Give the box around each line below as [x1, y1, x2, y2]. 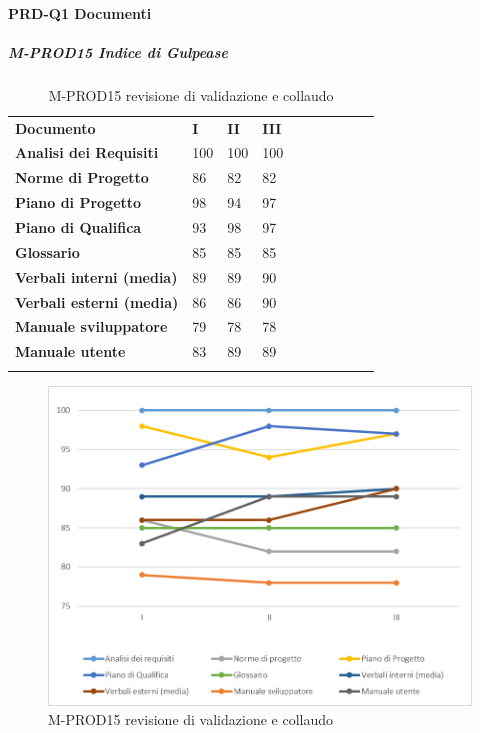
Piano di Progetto [15, 192, 142, 213]
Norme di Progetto [15, 167, 149, 188]
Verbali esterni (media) [15, 291, 179, 312]
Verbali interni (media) [15, 266, 178, 287]
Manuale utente [15, 341, 126, 362]
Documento [15, 117, 96, 138]
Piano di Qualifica [15, 216, 142, 237]
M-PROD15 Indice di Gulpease [8, 41, 228, 62]
